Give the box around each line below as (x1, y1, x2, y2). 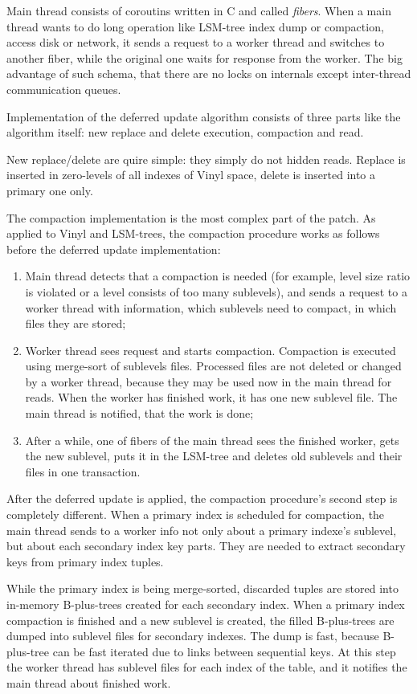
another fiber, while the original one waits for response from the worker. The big (6, 49, 403, 66)
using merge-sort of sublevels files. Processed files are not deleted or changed (25, 357, 402, 374)
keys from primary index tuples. (6, 553, 164, 569)
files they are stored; (25, 315, 126, 332)
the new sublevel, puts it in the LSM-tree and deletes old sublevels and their (25, 447, 403, 464)
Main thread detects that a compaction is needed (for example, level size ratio (25, 267, 411, 284)
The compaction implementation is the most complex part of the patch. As (6, 209, 376, 226)
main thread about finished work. (6, 674, 171, 691)
